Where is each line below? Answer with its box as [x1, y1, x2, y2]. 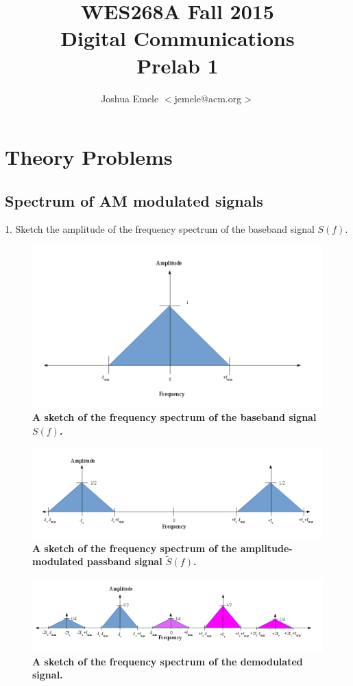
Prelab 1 [136, 51, 219, 79]
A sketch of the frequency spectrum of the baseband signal [32, 410, 317, 424]
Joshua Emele [101, 91, 159, 105]
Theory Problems [5, 143, 173, 171]
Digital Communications [60, 24, 295, 52]
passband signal [87, 554, 162, 569]
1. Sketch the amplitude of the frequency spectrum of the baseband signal [5, 222, 315, 236]
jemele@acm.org [174, 91, 242, 105]
